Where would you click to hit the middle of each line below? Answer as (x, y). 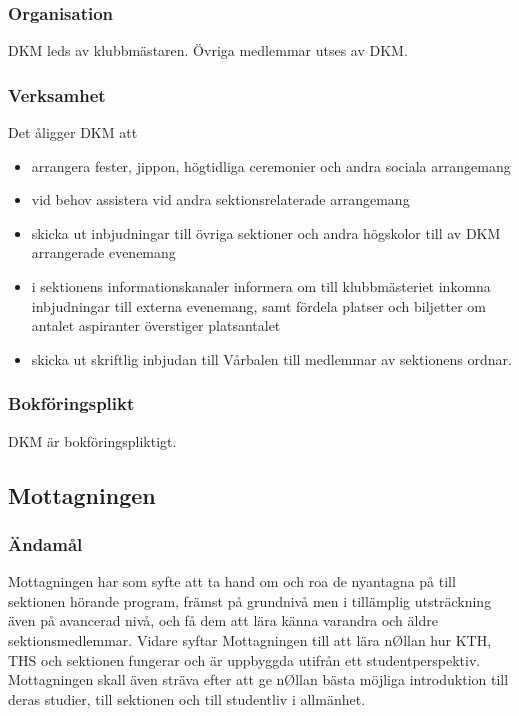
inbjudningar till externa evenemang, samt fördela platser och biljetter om (259, 305)
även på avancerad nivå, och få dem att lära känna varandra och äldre (223, 620)
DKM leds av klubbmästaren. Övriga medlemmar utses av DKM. (208, 50)
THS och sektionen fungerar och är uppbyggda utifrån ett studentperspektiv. (244, 659)
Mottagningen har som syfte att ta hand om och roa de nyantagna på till (232, 581)
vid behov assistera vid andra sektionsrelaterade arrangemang (220, 199)
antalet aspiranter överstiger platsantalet (156, 325)
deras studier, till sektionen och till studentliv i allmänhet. (187, 698)
